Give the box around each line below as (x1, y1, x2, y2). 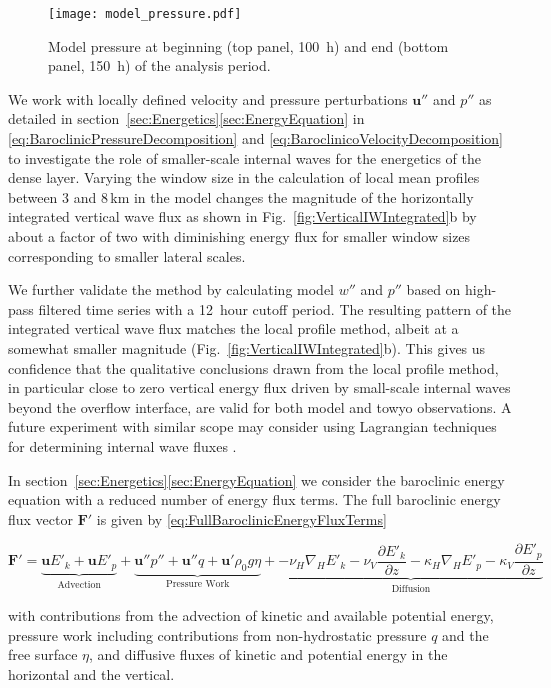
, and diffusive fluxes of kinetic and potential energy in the (89, 644, 448, 665)
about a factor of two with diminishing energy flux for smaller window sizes (8, 226, 471, 246)
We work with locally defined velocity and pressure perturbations (8, 88, 408, 109)
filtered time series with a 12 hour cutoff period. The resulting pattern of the (38, 298, 512, 319)
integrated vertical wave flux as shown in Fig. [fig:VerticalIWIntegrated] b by (8, 206, 477, 227)
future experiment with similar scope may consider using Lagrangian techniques (8, 416, 497, 437)
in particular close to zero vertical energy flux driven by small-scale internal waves (8, 377, 511, 398)
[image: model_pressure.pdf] (48, 7, 242, 21)
